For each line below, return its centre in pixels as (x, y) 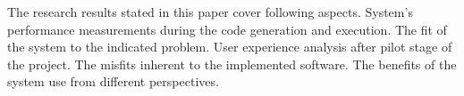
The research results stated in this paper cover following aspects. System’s (210, 12)
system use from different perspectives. (113, 81)
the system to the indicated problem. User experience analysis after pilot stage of (230, 47)
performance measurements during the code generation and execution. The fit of (227, 29)
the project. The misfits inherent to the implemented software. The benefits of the (232, 64)
